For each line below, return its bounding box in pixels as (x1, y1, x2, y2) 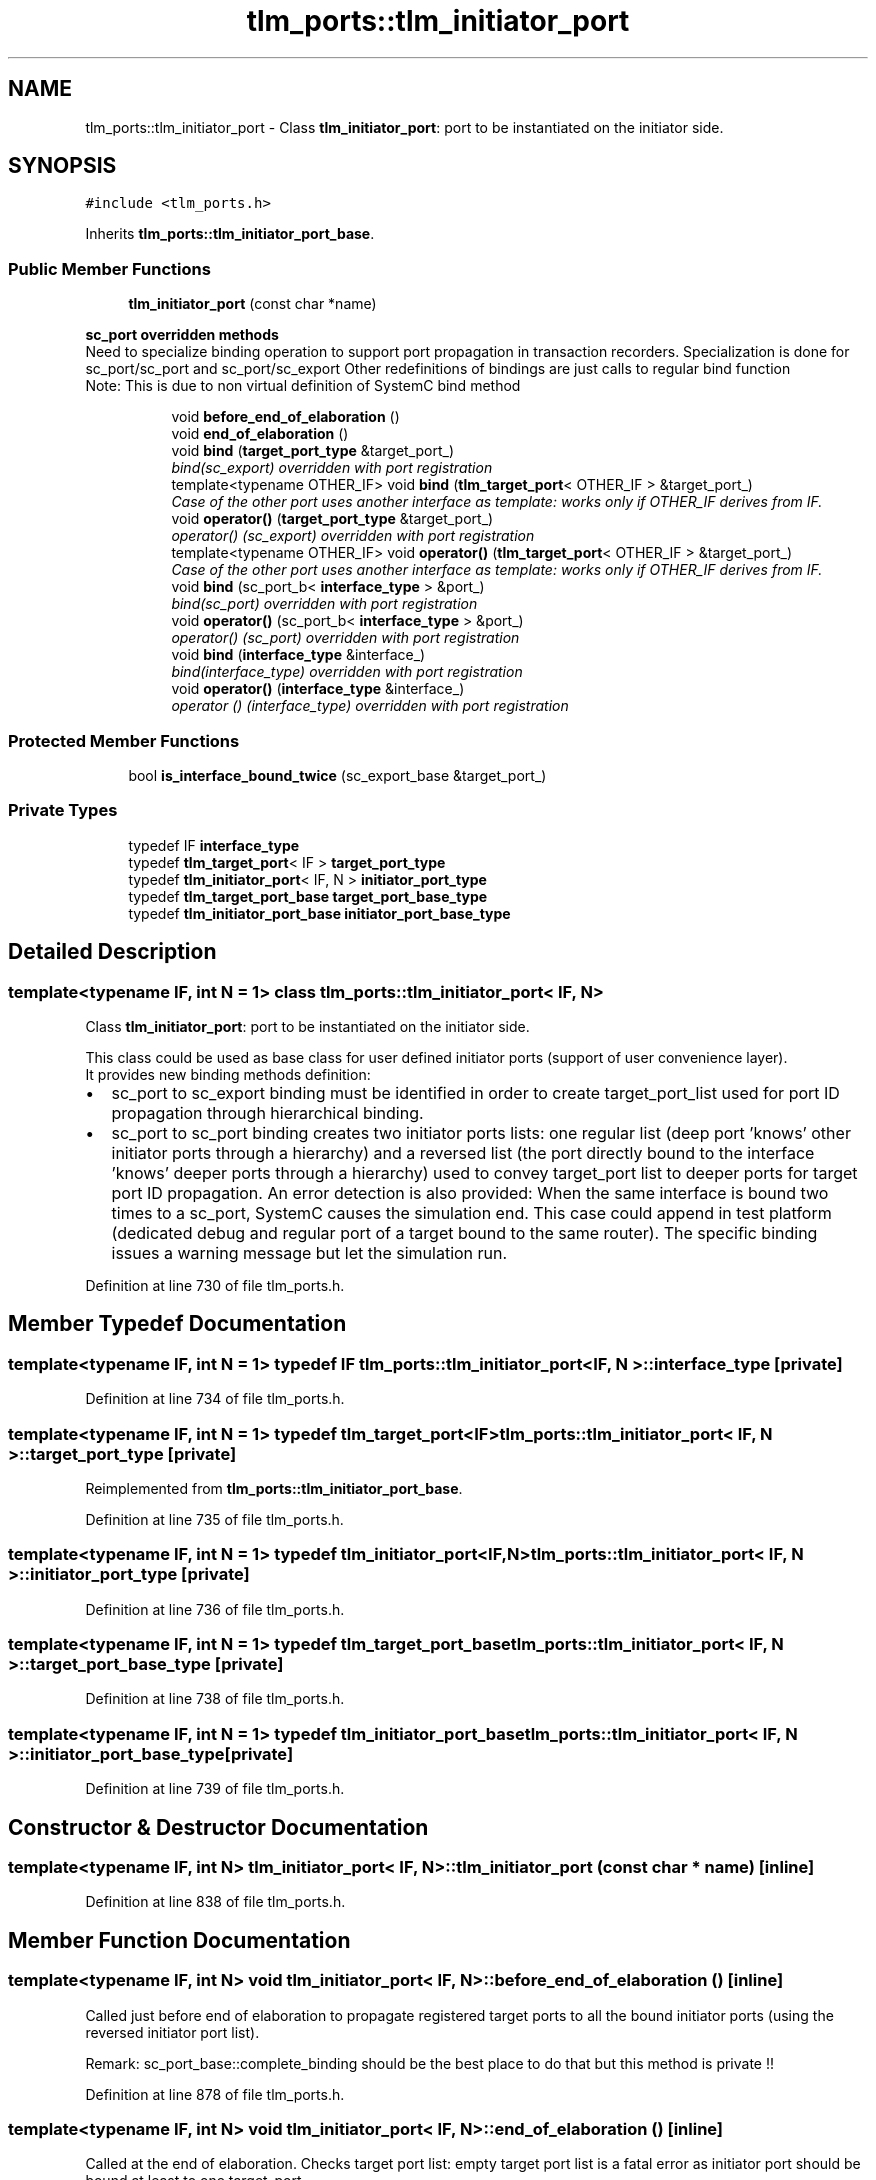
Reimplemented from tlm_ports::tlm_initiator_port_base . (85, 1479, 463, 1497)
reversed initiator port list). (85, 2023, 260, 2041)
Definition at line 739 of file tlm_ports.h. (85, 1780, 345, 1798)
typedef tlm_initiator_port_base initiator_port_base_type (128, 904, 511, 922)
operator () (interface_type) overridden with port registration (171, 697, 569, 715)
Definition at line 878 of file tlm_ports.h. (85, 2085, 345, 2103)
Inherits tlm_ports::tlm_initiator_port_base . (85, 225, 375, 243)
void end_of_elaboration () (171, 425, 349, 443)
